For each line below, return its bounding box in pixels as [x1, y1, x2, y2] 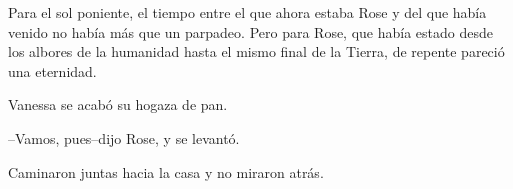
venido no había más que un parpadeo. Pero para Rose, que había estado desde [8, 21, 493, 42]
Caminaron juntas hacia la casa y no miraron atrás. [8, 161, 324, 182]
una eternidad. [8, 60, 97, 81]
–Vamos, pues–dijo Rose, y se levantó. [8, 127, 240, 148]
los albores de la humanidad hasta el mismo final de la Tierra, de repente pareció [8, 41, 505, 62]
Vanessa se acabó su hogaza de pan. [8, 94, 228, 115]
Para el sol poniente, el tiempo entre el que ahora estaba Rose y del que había [8, 2, 487, 22]
